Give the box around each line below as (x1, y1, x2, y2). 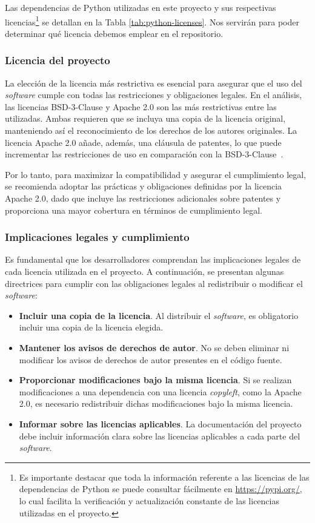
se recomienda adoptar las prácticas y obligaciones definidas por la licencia (5, 180, 282, 192)
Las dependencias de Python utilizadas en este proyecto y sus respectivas (5, 1, 276, 13)
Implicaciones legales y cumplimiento (5, 229, 190, 245)
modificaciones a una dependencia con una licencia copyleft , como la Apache (19, 385, 302, 398)
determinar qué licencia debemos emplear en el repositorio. (5, 27, 224, 39)
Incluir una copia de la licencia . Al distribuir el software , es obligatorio (19, 309, 299, 321)
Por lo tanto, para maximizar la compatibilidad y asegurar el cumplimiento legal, (5, 168, 307, 180)
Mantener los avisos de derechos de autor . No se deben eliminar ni (19, 341, 290, 354)
